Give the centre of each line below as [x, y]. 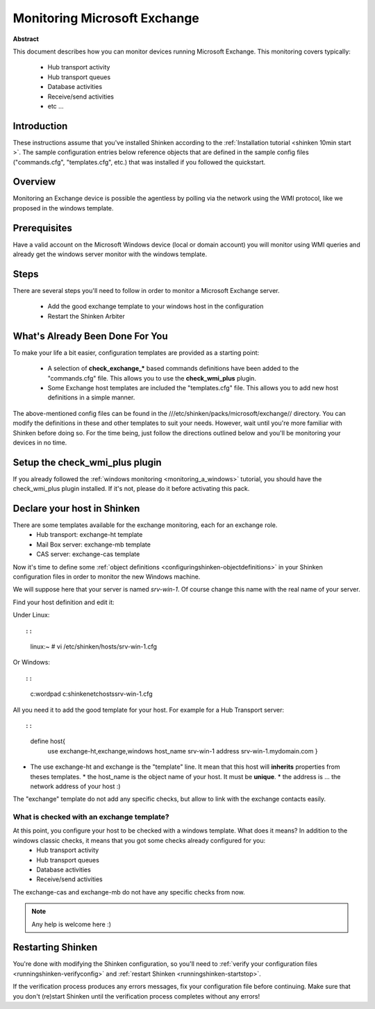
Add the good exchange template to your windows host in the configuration [156, 306]
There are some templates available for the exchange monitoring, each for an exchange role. [145, 525]
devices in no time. [40, 442]
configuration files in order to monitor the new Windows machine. [107, 577]
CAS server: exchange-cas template [88, 554]
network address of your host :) [75, 786]
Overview [34, 182]
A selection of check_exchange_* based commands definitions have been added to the [173, 369]
